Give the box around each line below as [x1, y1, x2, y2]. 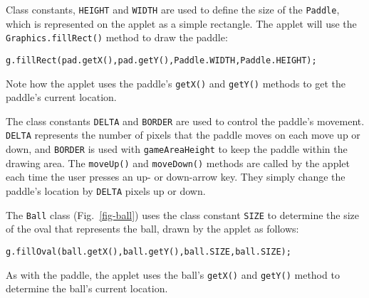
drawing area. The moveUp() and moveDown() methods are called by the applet [6, 155, 350, 170]
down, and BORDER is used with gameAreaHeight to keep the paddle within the [6, 142, 348, 156]
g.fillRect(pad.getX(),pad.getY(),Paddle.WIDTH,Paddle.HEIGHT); [6, 55, 317, 65]
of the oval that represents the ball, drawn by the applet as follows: [6, 221, 299, 236]
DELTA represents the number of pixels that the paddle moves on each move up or [6, 127, 360, 142]
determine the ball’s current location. [6, 281, 168, 296]
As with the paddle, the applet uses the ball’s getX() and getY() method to [6, 267, 340, 282]
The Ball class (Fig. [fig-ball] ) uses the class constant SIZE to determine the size [6, 207, 359, 222]
